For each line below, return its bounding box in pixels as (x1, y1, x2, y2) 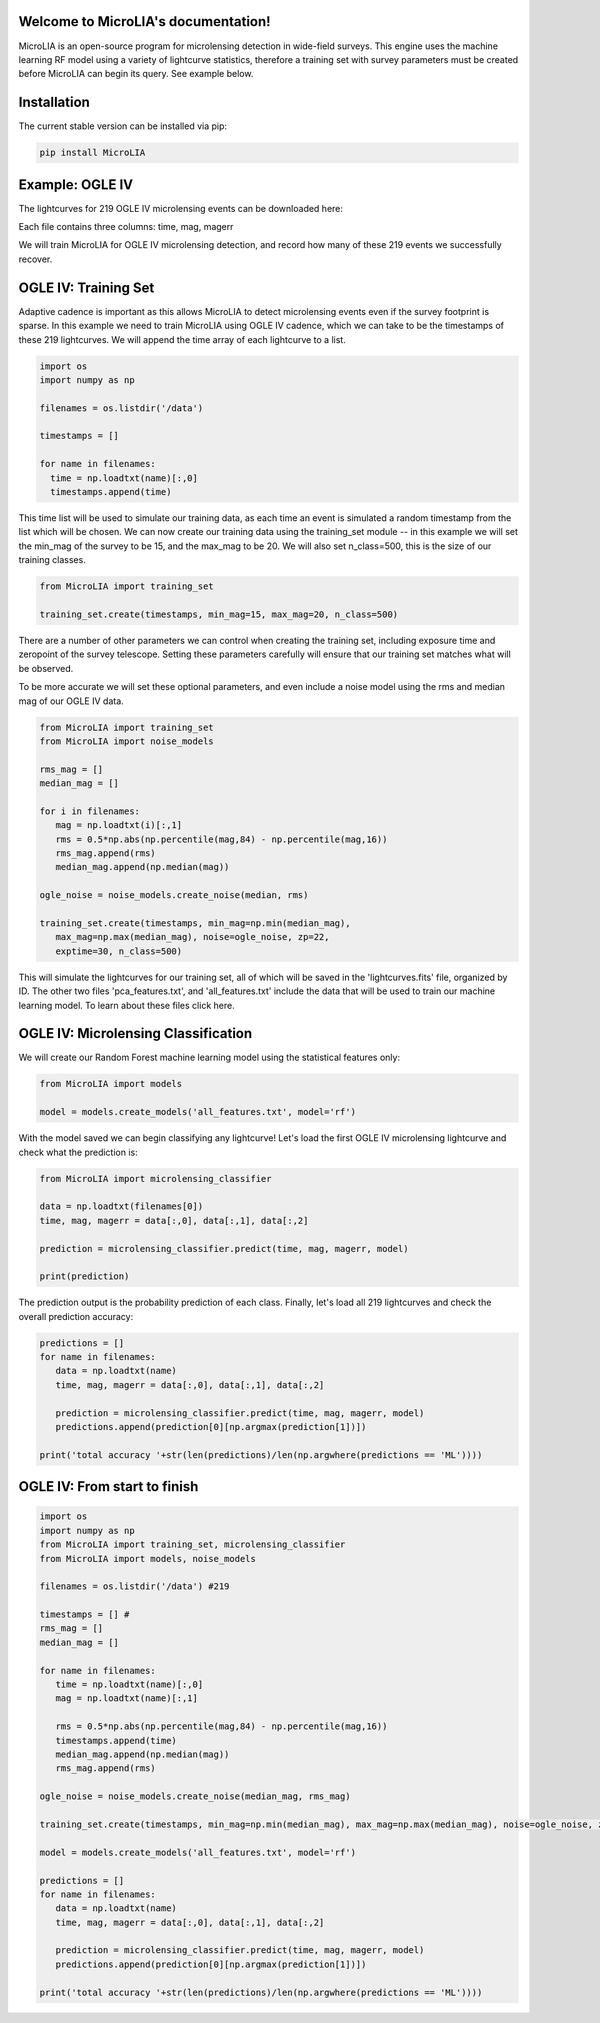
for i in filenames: (39, 805, 140, 817)
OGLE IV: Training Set (18, 279, 155, 296)
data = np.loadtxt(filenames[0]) (39, 1201, 204, 1212)
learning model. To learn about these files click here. (18, 999, 235, 1011)
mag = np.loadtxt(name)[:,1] (55, 1693, 199, 1704)
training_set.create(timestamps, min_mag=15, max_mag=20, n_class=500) (39, 608, 399, 620)
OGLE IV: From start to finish (18, 1478, 199, 1495)
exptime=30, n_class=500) (55, 945, 183, 957)
